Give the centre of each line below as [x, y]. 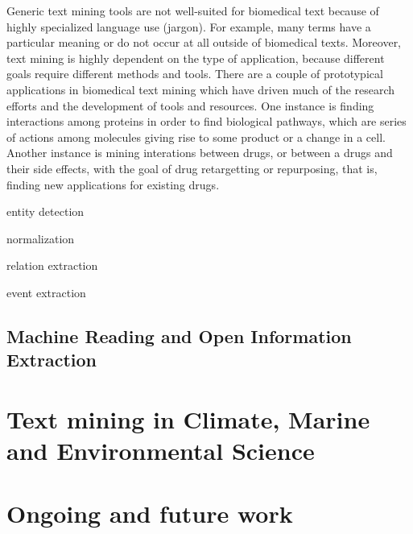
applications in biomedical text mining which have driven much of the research [201, 89]
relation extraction [52, 265]
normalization [41, 238]
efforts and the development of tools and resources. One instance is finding [190, 105]
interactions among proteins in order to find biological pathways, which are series [206, 121]
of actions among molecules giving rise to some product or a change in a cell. [196, 137]
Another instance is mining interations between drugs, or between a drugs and [200, 153]
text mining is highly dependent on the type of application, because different [196, 58]
